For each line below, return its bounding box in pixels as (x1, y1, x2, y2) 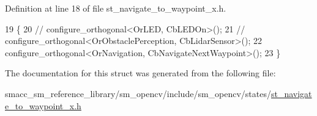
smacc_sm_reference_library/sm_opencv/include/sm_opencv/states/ (5, 87, 271, 100)
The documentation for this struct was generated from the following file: (5, 67, 276, 79)
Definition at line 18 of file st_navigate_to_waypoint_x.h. (5, 2, 226, 14)
